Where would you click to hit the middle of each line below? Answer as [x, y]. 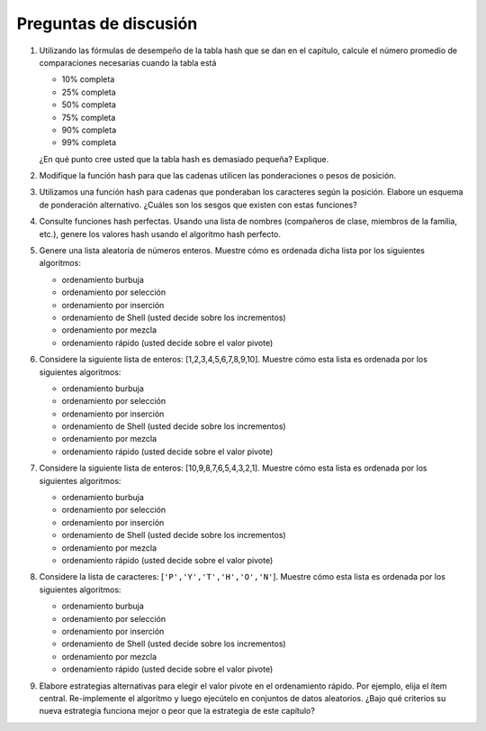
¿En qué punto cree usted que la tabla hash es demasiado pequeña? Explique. [184, 159]
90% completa [89, 130]
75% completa [89, 117]
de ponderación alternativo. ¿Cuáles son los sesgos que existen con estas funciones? [198, 205]
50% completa [89, 105]
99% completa [89, 142]
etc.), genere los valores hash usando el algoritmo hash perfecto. [160, 233]
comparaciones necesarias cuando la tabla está [128, 62]
